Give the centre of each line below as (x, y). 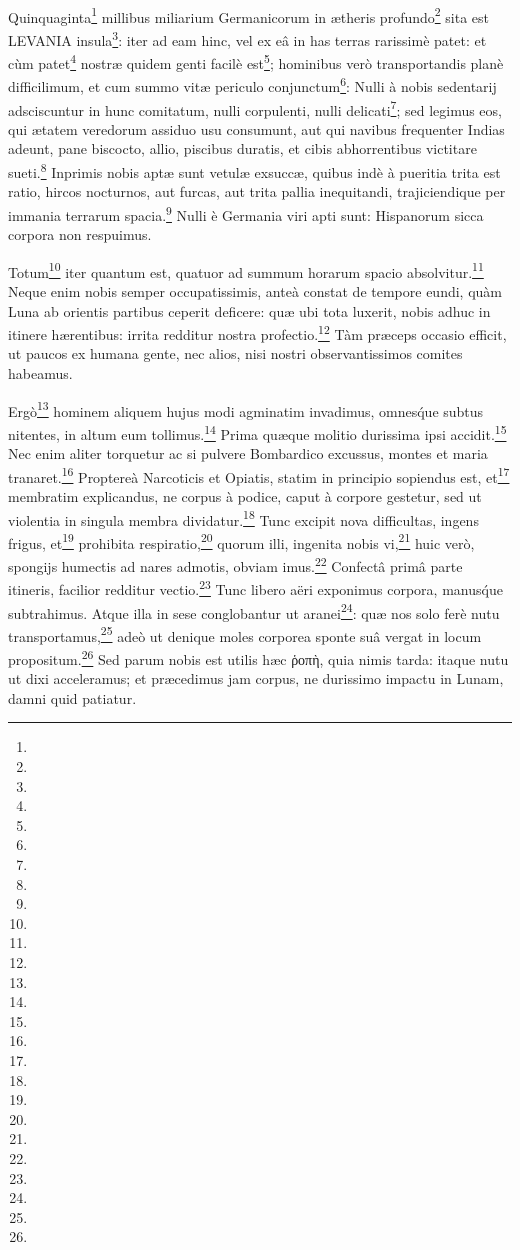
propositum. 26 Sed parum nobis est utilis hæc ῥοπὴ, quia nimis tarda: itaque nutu (258, 657)
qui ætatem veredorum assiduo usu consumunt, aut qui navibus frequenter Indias (256, 128)
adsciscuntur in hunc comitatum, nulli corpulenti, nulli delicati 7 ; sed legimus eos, (255, 108)
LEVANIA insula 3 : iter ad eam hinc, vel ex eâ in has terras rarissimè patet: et (247, 38)
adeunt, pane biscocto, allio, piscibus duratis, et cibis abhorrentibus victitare (242, 148)
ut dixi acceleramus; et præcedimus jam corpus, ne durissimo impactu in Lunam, (256, 678)
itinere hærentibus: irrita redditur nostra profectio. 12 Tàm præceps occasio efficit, (257, 332)
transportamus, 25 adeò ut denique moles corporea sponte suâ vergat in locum (245, 634)
